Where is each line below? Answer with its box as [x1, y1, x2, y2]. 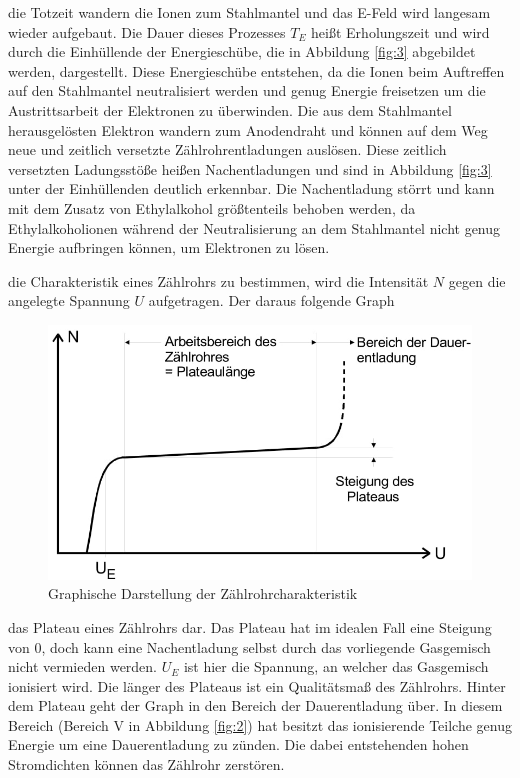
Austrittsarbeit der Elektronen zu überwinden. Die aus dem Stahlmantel [8, 99, 452, 120]
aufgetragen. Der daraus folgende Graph [148, 290, 395, 311]
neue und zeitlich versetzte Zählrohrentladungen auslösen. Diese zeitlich [8, 139, 447, 160]
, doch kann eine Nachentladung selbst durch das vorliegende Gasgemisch [41, 636, 491, 657]
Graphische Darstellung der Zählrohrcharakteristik [48, 583, 358, 604]
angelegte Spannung [8, 290, 130, 311]
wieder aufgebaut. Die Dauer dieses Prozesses [8, 21, 286, 42]
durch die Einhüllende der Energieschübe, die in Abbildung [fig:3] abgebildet [8, 41, 476, 62]
